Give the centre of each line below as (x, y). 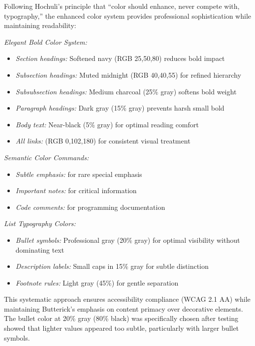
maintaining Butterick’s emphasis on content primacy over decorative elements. (124, 308)
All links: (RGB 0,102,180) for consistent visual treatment (103, 141)
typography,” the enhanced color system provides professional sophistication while (127, 15)
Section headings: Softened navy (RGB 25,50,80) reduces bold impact (120, 58)
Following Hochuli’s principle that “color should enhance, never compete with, (122, 6)
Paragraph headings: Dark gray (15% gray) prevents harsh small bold (120, 108)
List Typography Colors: (40, 223)
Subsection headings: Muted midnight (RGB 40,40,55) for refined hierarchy (128, 74)
